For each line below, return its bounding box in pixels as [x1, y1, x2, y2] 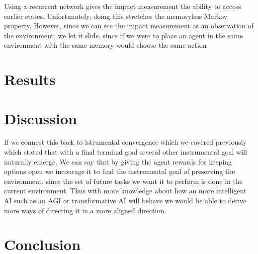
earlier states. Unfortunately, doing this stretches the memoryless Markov [4, 10, 228, 21]
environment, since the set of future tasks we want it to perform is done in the [4, 175, 243, 186]
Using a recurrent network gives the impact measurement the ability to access [4, 1, 241, 11]
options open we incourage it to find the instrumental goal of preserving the [4, 166, 235, 176]
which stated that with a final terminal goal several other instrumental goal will [4, 147, 247, 157]
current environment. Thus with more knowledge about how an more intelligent [4, 185, 247, 196]
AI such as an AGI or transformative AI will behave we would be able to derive [4, 195, 247, 206]
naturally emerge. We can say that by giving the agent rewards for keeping [4, 156, 232, 167]
